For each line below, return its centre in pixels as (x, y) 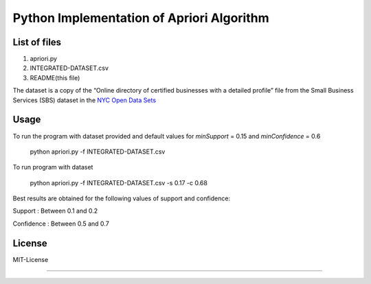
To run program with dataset (53, 167)
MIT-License (31, 259)
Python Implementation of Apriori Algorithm (141, 18)
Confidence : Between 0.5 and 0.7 (61, 224)
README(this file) (55, 78)
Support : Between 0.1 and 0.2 (55, 211)
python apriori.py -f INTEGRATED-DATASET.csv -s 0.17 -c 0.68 (119, 182)
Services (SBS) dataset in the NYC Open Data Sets (85, 100)
